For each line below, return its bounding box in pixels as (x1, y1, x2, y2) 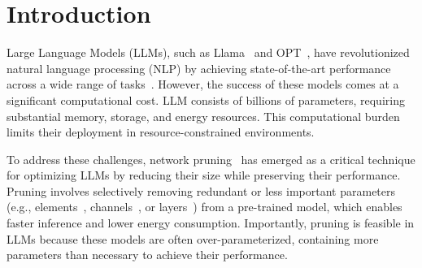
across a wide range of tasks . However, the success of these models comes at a (7, 76, 399, 93)
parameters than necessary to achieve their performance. (7, 246, 288, 263)
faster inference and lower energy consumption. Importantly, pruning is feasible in (7, 214, 415, 231)
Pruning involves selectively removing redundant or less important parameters (7, 182, 396, 199)
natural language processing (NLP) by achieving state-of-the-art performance (7, 59, 391, 76)
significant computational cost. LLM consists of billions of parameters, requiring (7, 91, 405, 108)
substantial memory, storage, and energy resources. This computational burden (7, 107, 400, 124)
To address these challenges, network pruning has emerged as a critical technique (7, 150, 415, 167)
